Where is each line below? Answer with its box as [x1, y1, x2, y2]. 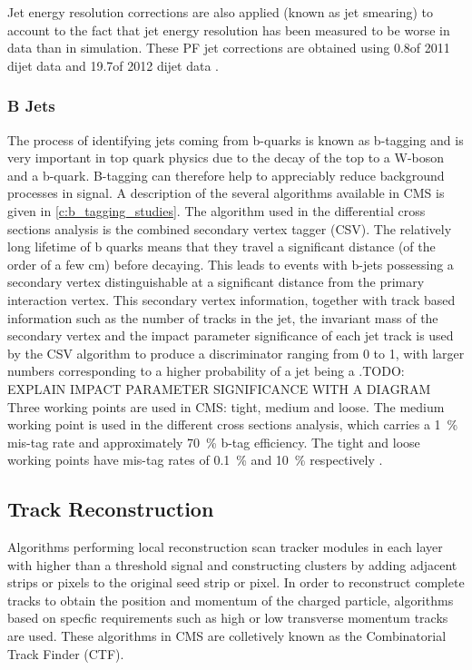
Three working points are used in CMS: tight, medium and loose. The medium [7, 397, 445, 416]
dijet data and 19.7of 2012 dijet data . [7, 55, 219, 74]
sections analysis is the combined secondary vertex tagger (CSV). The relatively [7, 219, 452, 238]
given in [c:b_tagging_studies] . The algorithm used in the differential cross [7, 201, 426, 220]
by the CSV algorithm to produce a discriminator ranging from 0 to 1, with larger [7, 343, 465, 362]
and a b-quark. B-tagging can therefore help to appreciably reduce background [7, 165, 445, 184]
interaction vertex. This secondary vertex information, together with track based [7, 290, 456, 309]
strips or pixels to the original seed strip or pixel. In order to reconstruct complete [7, 573, 465, 592]
